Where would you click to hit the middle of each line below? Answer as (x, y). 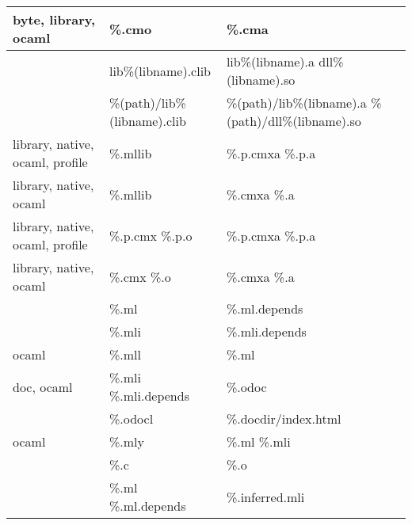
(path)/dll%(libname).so (294, 121)
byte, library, (54, 19)
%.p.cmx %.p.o (151, 235)
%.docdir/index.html (284, 418)
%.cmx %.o (140, 276)
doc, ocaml (43, 386)
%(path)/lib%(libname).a (296, 103)
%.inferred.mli (265, 496)
